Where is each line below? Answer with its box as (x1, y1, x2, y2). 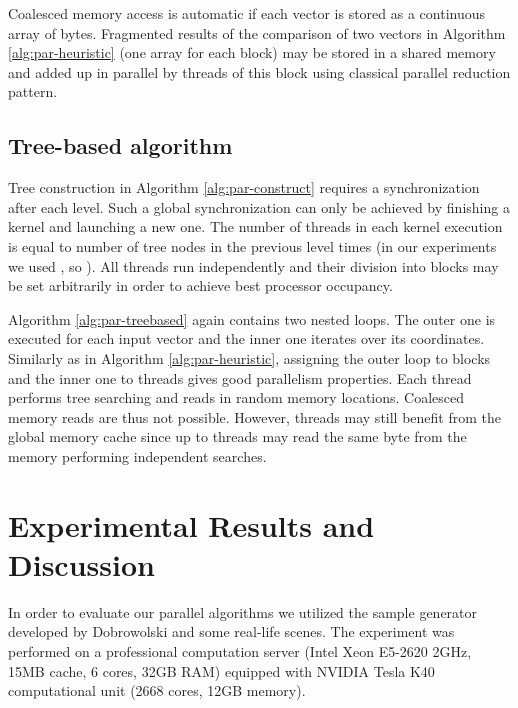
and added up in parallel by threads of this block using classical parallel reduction (8, 61, 511, 82)
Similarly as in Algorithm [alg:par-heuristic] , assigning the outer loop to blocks (8, 347, 491, 368)
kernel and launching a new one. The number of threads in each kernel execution (8, 216, 503, 237)
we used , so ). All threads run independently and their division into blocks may (8, 255, 499, 276)
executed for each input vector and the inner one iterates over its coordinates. (8, 328, 485, 349)
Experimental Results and (8, 504, 375, 545)
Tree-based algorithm (8, 130, 233, 161)
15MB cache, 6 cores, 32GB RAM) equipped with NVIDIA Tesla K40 (8, 660, 435, 681)
